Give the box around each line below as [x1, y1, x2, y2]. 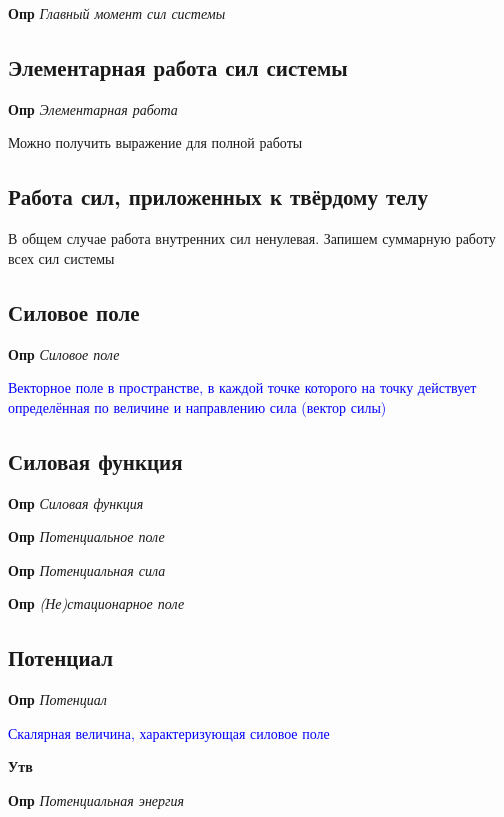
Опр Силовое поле [8, 343, 120, 364]
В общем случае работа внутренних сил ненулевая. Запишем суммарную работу [8, 228, 496, 249]
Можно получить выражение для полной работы [8, 132, 303, 153]
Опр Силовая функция [8, 492, 144, 513]
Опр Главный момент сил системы [8, 3, 226, 23]
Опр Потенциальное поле [8, 526, 165, 547]
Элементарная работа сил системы [8, 51, 348, 82]
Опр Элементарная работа [8, 98, 178, 119]
